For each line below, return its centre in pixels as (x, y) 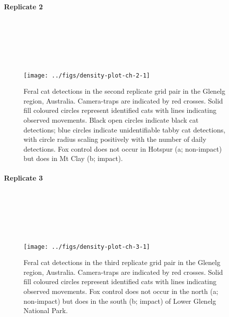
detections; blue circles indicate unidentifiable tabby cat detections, (125, 129)
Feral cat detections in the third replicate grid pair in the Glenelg (122, 262)
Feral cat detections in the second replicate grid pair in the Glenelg (125, 91)
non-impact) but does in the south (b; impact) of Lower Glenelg (120, 301)
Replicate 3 (24, 177)
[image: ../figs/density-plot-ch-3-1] (87, 247)
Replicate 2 (24, 6)
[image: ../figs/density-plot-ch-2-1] (87, 75)
